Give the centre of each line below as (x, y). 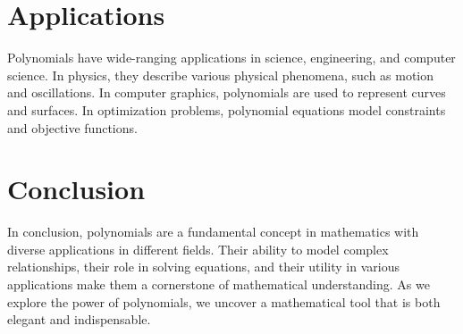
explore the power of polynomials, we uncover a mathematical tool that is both (224, 301)
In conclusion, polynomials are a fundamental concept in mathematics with (213, 232)
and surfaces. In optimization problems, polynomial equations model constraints (227, 109)
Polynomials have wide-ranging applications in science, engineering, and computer (231, 58)
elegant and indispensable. (79, 319)
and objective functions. (72, 127)
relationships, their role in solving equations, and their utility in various (203, 267)
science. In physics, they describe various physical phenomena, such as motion (221, 75)
